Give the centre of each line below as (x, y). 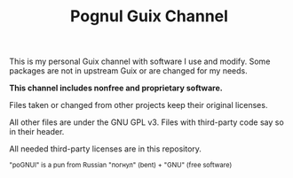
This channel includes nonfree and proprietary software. (116, 88)
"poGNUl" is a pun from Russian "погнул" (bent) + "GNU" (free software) (121, 166)
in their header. (37, 132)
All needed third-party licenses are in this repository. (106, 149)
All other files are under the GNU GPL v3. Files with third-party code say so (146, 122)
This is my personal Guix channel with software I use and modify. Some (140, 62)
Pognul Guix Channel (149, 16)
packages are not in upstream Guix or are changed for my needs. (128, 71)
